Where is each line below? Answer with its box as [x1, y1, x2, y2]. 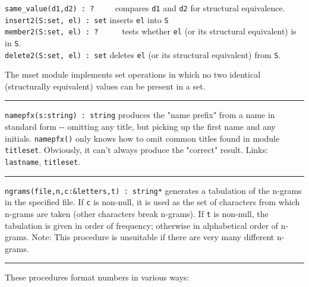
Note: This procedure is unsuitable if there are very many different [31, 231, 275, 243]
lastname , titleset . [5, 155, 81, 168]
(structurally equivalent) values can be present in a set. [5, 79, 206, 92]
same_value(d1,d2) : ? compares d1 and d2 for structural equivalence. [5, 2, 285, 14]
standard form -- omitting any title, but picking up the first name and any [5, 120, 276, 133]
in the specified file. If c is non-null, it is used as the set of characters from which [5, 196, 300, 208]
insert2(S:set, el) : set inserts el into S [5, 13, 169, 25]
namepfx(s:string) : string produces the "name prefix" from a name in [5, 109, 275, 121]
